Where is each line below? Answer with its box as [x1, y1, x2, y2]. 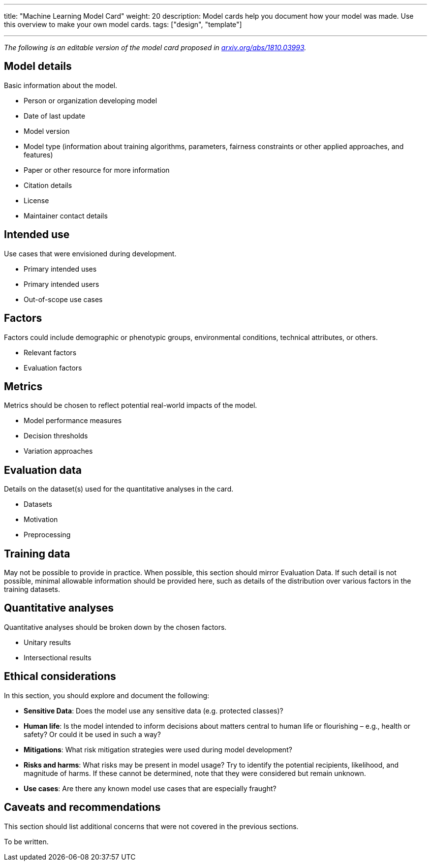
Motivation [24, 515, 58, 524]
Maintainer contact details [24, 211, 108, 220]
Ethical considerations [4, 670, 116, 683]
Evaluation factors [24, 363, 82, 372]
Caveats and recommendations [4, 801, 161, 814]
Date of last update [24, 111, 86, 120]
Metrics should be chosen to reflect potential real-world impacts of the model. [4, 401, 257, 410]
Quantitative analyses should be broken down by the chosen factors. [4, 622, 227, 631]
